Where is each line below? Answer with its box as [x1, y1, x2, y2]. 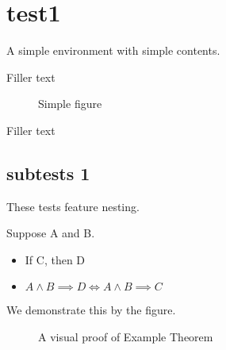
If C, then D [25, 251, 86, 267]
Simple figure [38, 95, 102, 112]
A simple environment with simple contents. [6, 42, 220, 59]
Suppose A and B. [6, 225, 95, 241]
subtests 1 [6, 160, 90, 185]
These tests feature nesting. [6, 198, 140, 214]
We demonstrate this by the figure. [6, 302, 176, 318]
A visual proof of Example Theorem [38, 329, 213, 345]
